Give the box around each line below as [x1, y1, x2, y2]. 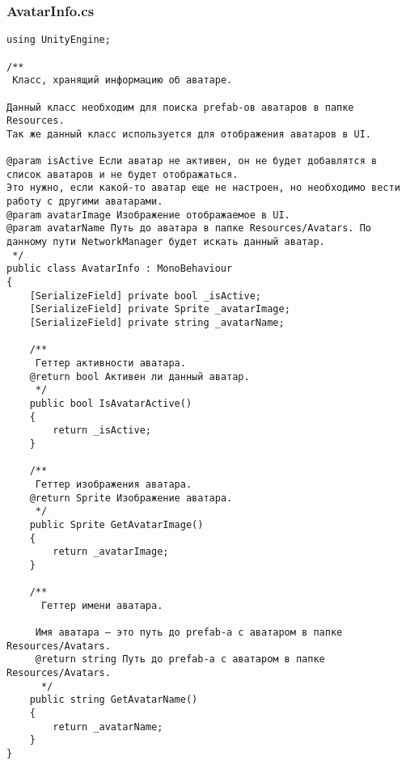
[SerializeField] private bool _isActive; [29, 290, 261, 302]
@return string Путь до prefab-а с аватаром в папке [35, 653, 325, 666]
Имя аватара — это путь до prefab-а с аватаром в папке [35, 627, 343, 639]
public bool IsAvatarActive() [29, 397, 192, 409]
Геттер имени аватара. [40, 599, 163, 611]
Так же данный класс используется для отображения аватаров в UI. [6, 128, 372, 140]
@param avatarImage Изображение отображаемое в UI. [6, 209, 290, 221]
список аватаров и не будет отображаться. [6, 168, 239, 180]
